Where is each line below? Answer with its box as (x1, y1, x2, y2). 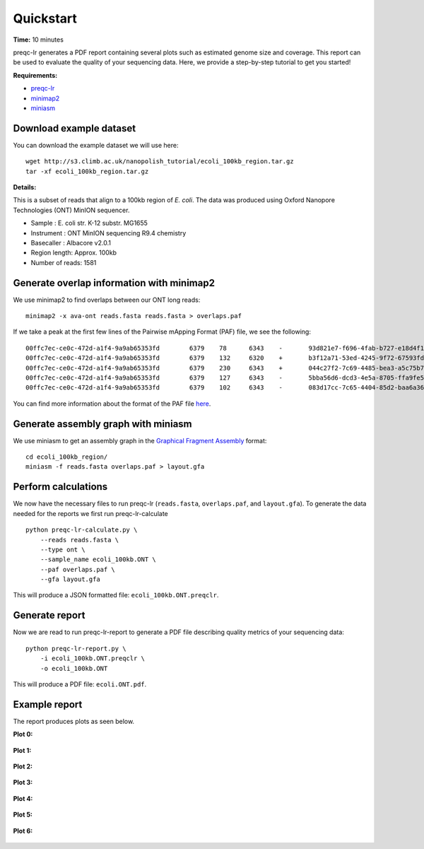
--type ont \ (40, 545, 86, 554)
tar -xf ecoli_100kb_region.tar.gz (25, 167, 149, 175)
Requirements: (13, 71, 58, 79)
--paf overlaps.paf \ (40, 566, 116, 573)
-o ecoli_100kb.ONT (40, 664, 108, 672)
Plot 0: (13, 730, 33, 739)
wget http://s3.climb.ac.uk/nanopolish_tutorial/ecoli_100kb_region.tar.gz (25, 158, 294, 165)
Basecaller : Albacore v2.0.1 (30, 238, 111, 247)
